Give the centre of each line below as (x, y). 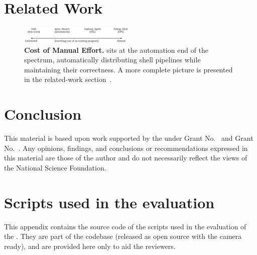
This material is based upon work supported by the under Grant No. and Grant (129, 138)
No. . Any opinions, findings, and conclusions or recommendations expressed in (126, 148)
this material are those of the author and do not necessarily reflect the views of (126, 158)
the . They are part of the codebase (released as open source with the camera (123, 236)
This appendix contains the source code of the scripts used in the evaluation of (125, 226)
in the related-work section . (68, 79)
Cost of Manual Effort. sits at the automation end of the (116, 50)
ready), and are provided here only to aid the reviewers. (90, 246)
